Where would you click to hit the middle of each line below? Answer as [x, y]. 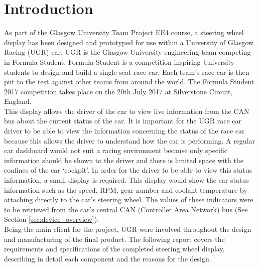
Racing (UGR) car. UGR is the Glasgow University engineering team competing [127, 52]
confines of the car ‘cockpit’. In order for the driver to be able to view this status [128, 170]
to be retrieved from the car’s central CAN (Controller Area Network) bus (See [126, 209]
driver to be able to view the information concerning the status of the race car [124, 131]
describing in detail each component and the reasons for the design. [108, 258]
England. [18, 101]
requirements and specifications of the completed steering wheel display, [114, 249]
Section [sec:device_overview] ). [52, 219]
